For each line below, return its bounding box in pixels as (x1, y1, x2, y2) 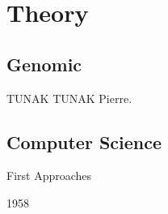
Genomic (6, 51, 82, 76)
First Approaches (6, 167, 92, 184)
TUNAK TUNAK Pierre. (6, 89, 132, 106)
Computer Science (6, 129, 162, 154)
